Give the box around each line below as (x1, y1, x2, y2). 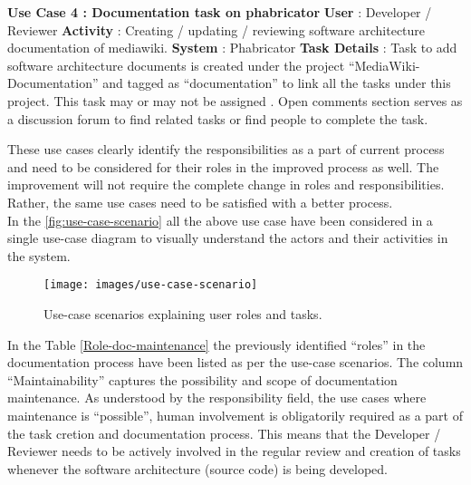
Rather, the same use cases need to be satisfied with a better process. (7, 192, 393, 211)
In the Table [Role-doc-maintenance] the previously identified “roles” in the (7, 335, 426, 354)
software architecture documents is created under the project (7, 55, 345, 74)
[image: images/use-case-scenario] (43, 278, 258, 292)
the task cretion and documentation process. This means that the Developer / (7, 423, 441, 442)
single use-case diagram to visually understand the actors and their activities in (7, 228, 448, 247)
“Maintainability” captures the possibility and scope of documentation (7, 370, 398, 389)
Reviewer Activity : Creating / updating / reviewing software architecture (7, 20, 426, 39)
